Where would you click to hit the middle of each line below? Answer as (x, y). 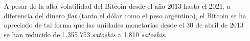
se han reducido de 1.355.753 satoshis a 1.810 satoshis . (85, 34)
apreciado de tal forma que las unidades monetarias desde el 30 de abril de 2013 (124, 25)
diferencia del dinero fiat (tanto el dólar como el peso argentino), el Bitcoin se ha (125, 15)
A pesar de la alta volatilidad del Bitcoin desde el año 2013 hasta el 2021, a (117, 6)
